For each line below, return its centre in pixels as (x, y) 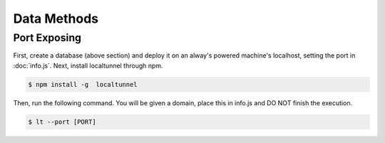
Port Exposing (47, 38)
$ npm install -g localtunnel (83, 84)
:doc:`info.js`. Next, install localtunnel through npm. (88, 65)
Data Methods (56, 18)
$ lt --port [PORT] (62, 122)
